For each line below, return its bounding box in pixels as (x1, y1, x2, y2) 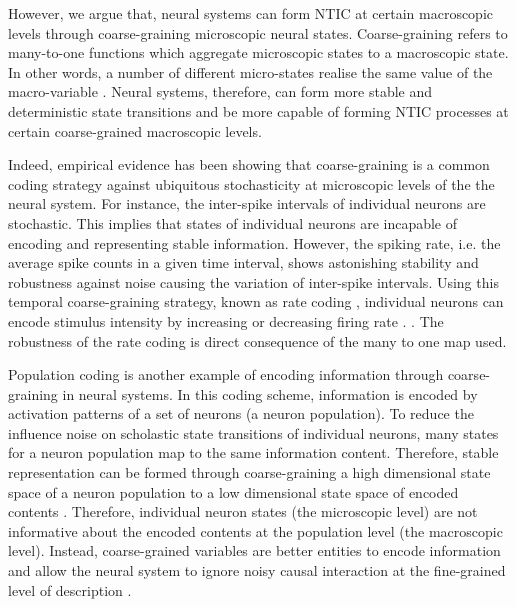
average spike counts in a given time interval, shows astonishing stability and (8, 252, 479, 273)
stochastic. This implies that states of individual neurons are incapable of (8, 212, 458, 233)
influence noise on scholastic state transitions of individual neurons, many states (8, 422, 499, 443)
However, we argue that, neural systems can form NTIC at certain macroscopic (8, 3, 494, 23)
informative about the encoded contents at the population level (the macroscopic (8, 520, 503, 541)
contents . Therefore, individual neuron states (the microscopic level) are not (8, 501, 478, 522)
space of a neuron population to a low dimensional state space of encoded (8, 481, 459, 502)
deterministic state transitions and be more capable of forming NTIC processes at (8, 100, 509, 121)
